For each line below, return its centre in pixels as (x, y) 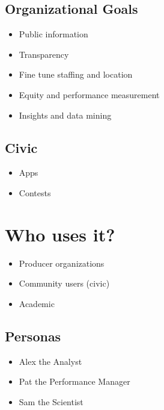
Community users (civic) (64, 283)
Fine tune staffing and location (76, 74)
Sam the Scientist (51, 401)
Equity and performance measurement (89, 94)
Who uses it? (60, 234)
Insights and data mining (65, 115)
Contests (35, 192)
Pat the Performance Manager (74, 381)
